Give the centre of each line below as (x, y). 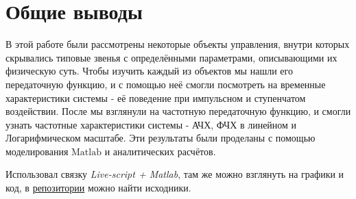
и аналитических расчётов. (160, 151)
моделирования (37, 151)
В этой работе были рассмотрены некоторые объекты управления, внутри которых (178, 44)
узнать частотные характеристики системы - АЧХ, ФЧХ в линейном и (151, 124)
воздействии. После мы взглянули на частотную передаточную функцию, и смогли (178, 111)
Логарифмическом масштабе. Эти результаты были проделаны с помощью (161, 138)
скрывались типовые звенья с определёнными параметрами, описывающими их (171, 57)
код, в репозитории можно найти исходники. (98, 188)
